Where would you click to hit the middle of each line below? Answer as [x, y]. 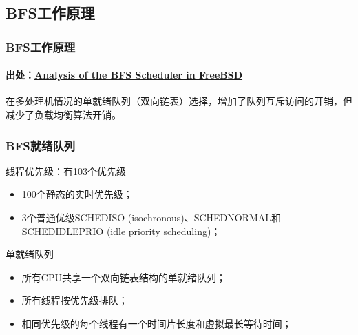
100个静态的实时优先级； [77, 194]
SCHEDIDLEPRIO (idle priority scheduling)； [121, 231]
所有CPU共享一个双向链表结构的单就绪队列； [124, 277]
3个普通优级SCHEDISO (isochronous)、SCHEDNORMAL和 [151, 217]
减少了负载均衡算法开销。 [63, 115]
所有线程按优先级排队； [75, 300]
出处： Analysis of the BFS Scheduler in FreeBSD [124, 75]
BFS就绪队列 [41, 145]
